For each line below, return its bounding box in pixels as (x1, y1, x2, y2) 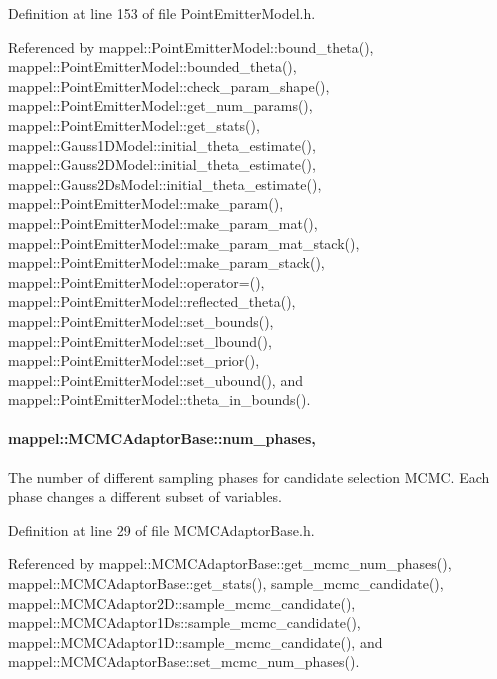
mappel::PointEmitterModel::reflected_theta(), (8, 291, 296, 312)
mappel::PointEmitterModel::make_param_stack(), (8, 252, 325, 273)
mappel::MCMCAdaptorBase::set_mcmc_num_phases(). (8, 651, 360, 672)
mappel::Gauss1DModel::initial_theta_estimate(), (8, 134, 316, 155)
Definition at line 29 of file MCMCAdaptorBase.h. (8, 519, 315, 540)
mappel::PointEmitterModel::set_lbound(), (8, 330, 272, 351)
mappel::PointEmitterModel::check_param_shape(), (8, 75, 330, 96)
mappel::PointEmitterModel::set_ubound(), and (8, 369, 303, 390)
